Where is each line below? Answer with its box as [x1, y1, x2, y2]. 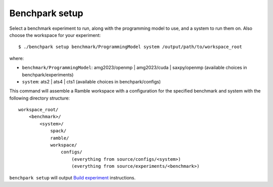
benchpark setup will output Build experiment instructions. [9, 174, 136, 180]
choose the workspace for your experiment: [9, 32, 101, 38]
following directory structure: [9, 95, 70, 101]
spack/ [50, 128, 67, 134]
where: [9, 55, 24, 61]
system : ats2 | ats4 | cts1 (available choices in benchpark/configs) [22, 78, 161, 84]
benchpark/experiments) [22, 71, 74, 78]
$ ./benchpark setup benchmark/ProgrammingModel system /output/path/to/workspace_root [18, 44, 243, 50]
